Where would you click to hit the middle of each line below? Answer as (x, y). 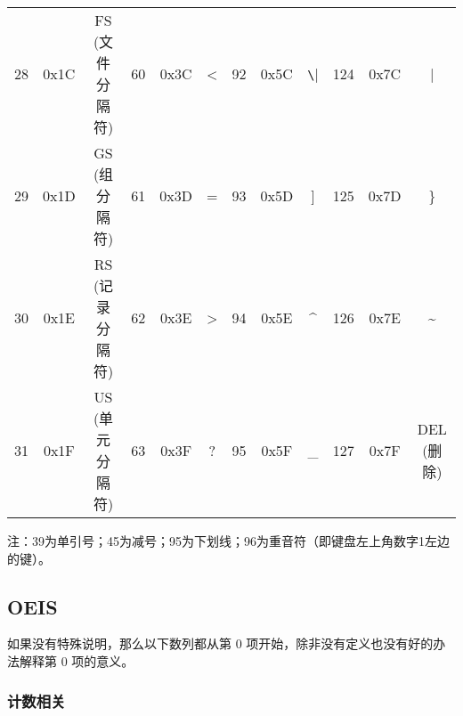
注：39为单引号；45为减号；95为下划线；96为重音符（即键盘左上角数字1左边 (228, 541)
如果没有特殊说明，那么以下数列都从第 (119, 643)
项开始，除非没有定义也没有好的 (340, 643)
